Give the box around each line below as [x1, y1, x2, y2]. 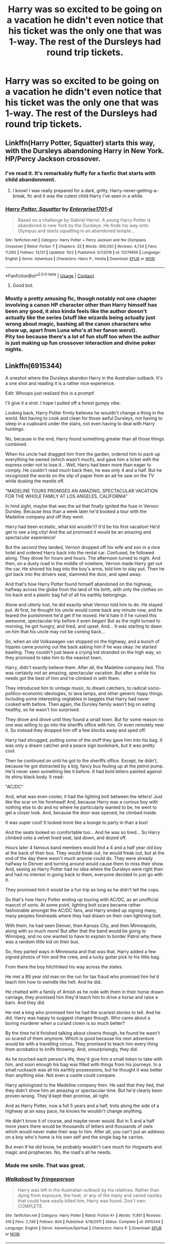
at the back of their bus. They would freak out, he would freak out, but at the [5, 850, 165, 856]
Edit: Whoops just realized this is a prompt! [5, 390, 95, 396]
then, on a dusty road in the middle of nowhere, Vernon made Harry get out [5, 561, 163, 567]
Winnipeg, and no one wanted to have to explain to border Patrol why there [5, 934, 162, 940]
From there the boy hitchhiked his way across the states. [5, 964, 123, 970]
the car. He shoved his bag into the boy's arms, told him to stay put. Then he [5, 566, 164, 572]
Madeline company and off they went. [5, 514, 84, 520]
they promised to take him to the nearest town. [5, 654, 103, 661]
